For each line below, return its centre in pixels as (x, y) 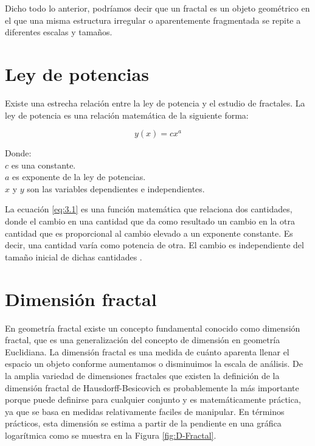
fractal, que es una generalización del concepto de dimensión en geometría (143, 340)
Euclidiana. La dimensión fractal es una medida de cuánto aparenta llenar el (147, 351)
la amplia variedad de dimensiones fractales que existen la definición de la (142, 375)
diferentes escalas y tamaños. (59, 32)
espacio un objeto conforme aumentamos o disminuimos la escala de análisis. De (154, 364)
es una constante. (43, 165)
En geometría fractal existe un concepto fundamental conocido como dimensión (153, 328)
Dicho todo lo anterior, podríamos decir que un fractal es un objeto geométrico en (157, 8)
